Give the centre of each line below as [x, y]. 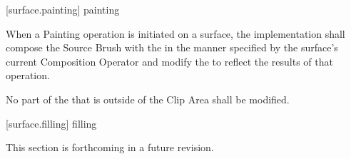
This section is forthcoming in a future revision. [110, 147]
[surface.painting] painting [63, 9]
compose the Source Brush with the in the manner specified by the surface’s [172, 47]
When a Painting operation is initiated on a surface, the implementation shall [175, 33]
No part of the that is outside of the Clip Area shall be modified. [148, 99]
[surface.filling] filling [51, 123]
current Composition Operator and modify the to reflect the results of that [169, 61]
